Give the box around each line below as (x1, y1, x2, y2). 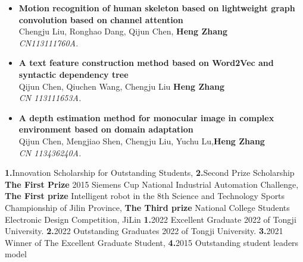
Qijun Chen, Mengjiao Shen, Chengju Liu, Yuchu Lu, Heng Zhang (18, 134, 265, 147)
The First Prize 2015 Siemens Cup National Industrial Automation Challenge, (5, 178, 299, 190)
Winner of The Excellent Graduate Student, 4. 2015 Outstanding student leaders (5, 236, 299, 248)
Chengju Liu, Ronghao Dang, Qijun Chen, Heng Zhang (18, 25, 228, 37)
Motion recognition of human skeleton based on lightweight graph (18, 2, 295, 14)
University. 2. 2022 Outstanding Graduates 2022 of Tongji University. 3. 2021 (5, 225, 283, 237)
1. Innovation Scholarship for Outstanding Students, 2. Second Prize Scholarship (5, 166, 295, 179)
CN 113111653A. (18, 91, 82, 104)
